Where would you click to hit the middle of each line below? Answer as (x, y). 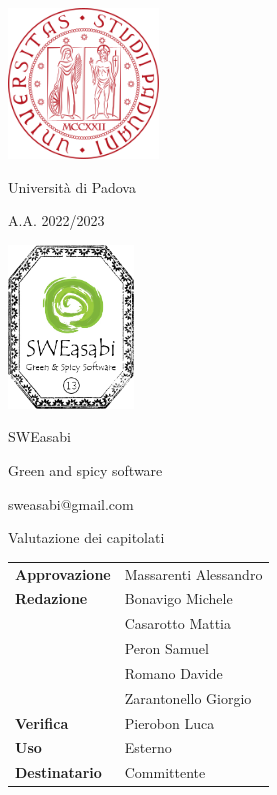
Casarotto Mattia (178, 623)
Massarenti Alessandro (193, 573)
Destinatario (58, 772)
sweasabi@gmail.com (71, 503)
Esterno (148, 747)
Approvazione (63, 573)
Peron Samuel (166, 648)
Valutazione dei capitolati (86, 537)
